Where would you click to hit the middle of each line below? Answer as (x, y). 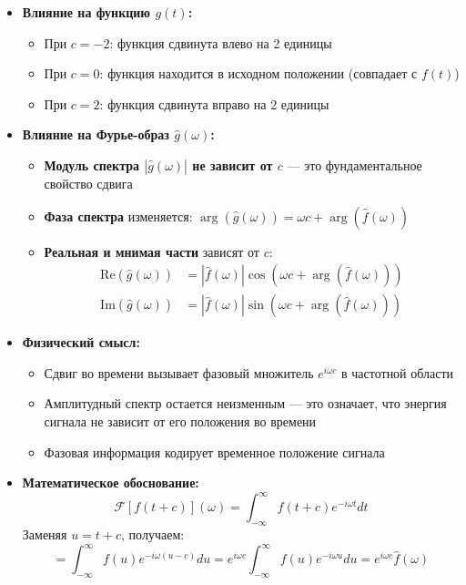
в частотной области (398, 372)
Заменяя (45, 534)
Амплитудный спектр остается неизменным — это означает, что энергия (245, 403)
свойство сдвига (88, 183)
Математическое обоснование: (111, 482)
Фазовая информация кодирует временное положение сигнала (214, 452)
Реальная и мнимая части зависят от (152, 251)
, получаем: (153, 534)
